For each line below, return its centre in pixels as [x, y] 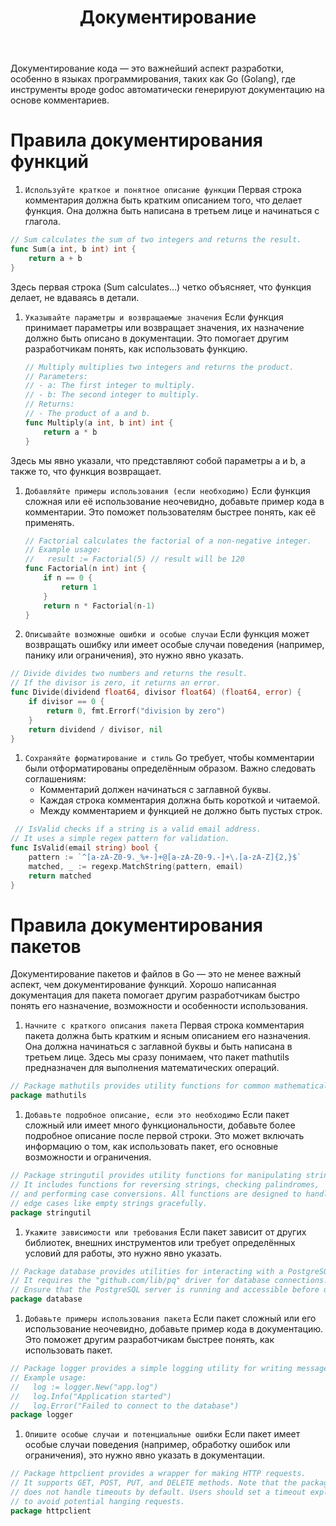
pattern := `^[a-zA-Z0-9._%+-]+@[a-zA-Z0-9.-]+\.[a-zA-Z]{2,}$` [165, 857]
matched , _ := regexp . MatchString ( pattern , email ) [136, 866]
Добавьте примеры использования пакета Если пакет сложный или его [170, 1318]
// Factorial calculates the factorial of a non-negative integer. [168, 541]
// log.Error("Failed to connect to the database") [125, 1406]
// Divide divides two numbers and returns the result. [129, 674]
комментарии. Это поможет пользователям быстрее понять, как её [170, 512]
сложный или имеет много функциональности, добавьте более [160, 1125]
